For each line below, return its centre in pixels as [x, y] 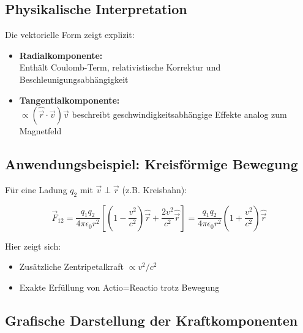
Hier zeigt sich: [33, 246]
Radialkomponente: [61, 55]
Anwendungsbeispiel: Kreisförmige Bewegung [151, 164]
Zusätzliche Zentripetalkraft [71, 266]
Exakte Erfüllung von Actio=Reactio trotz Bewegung [119, 287]
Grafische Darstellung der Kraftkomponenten [151, 320]
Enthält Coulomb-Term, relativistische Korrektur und [120, 67]
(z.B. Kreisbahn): [155, 189]
